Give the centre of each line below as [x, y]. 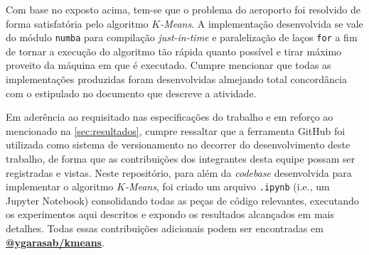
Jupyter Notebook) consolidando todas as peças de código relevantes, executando [182, 200]
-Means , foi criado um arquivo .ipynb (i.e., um [227, 186]
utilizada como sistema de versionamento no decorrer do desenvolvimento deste [178, 145]
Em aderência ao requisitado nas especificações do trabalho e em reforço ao [170, 117]
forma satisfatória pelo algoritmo [77, 23]
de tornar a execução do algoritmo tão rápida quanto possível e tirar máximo [174, 51]
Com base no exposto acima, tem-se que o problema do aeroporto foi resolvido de [183, 9]
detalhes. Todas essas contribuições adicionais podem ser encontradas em [165, 228]
